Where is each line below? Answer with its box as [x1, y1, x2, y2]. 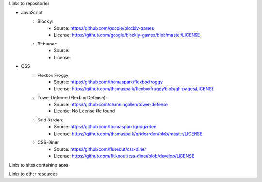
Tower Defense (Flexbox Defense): [37, 94, 107, 100]
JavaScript [21, 10, 43, 15]
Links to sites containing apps [9, 162, 69, 168]
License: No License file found [54, 108, 115, 114]
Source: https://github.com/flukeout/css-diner [54, 146, 147, 152]
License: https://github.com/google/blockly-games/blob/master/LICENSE [54, 32, 200, 38]
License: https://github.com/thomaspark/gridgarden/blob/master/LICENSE [54, 131, 203, 136]
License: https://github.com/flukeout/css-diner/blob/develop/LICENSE [54, 153, 195, 159]
